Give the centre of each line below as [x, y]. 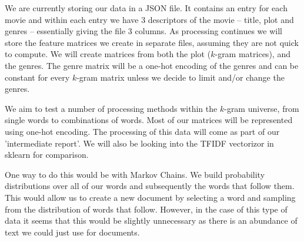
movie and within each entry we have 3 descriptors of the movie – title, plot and [149, 19]
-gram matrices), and [253, 54]
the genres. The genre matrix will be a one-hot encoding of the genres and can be [152, 65]
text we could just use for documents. [72, 232]
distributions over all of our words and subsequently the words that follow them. [150, 186]
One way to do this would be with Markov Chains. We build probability [135, 174]
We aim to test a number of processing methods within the [111, 108]
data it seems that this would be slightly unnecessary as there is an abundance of [151, 221]
